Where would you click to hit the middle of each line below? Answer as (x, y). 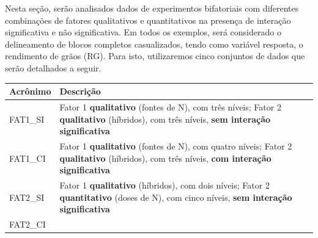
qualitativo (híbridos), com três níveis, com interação (165, 158)
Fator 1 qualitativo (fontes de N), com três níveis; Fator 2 (170, 106)
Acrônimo (30, 91)
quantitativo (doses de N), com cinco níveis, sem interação (176, 197)
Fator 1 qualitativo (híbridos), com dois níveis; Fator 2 (165, 185)
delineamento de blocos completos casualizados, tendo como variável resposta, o (154, 44)
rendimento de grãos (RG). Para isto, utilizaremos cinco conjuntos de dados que (155, 56)
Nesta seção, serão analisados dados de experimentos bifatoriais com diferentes (152, 8)
